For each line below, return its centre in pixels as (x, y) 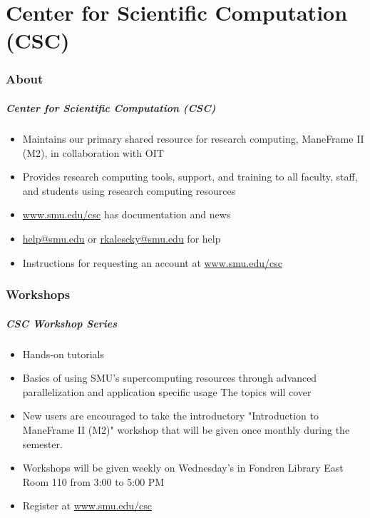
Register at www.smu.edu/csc (87, 506)
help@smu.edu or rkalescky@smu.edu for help (122, 238)
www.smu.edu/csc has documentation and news (127, 214)
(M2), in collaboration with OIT (93, 152)
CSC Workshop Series (62, 323)
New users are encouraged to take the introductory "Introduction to (170, 416)
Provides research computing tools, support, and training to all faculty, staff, (190, 177)
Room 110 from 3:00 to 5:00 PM (93, 481)
